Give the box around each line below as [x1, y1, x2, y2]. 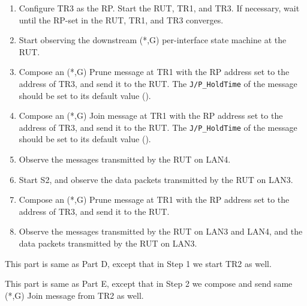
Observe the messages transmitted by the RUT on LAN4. [19, 153, 231, 166]
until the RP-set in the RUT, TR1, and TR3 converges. [19, 13, 224, 26]
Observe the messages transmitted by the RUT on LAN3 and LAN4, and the [19, 225, 303, 238]
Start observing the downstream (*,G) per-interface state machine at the [19, 34, 287, 46]
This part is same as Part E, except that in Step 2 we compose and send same [5, 277, 293, 290]
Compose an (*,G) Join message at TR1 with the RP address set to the [19, 109, 283, 122]
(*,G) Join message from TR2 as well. [5, 289, 144, 301]
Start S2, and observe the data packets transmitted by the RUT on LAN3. [19, 173, 293, 185]
